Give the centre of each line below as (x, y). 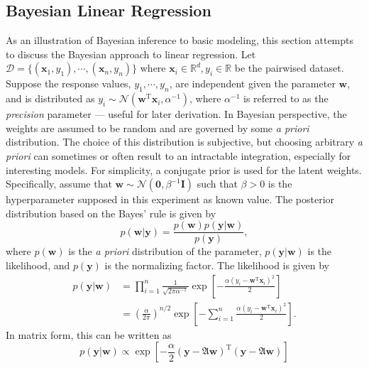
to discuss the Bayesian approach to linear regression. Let (131, 54)
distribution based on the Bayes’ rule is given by (111, 213)
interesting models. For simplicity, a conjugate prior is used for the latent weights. (184, 169)
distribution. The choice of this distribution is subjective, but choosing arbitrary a (184, 142)
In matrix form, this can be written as (89, 334)
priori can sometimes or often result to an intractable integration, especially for (178, 155)
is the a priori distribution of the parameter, (165, 251)
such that (217, 184)
